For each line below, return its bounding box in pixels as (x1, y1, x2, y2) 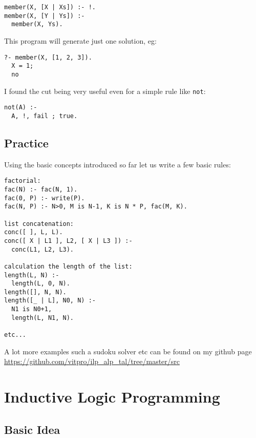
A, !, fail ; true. (11, 112, 78, 120)
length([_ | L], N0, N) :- (4, 297, 96, 304)
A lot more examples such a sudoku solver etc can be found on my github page (4, 346, 252, 356)
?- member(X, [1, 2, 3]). (4, 53, 92, 61)
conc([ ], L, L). (4, 228, 63, 236)
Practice (4, 135, 49, 150)
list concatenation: (4, 220, 74, 227)
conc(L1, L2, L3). (11, 245, 74, 253)
